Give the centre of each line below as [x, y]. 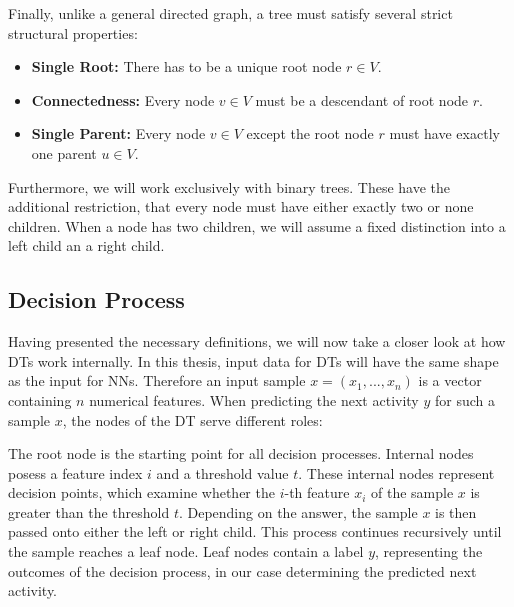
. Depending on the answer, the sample [298, 511]
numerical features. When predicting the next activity [254, 399]
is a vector [450, 380]
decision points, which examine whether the [141, 492]
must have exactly [444, 133]
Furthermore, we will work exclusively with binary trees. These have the [229, 186]
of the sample [412, 492]
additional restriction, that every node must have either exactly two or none [241, 206]
